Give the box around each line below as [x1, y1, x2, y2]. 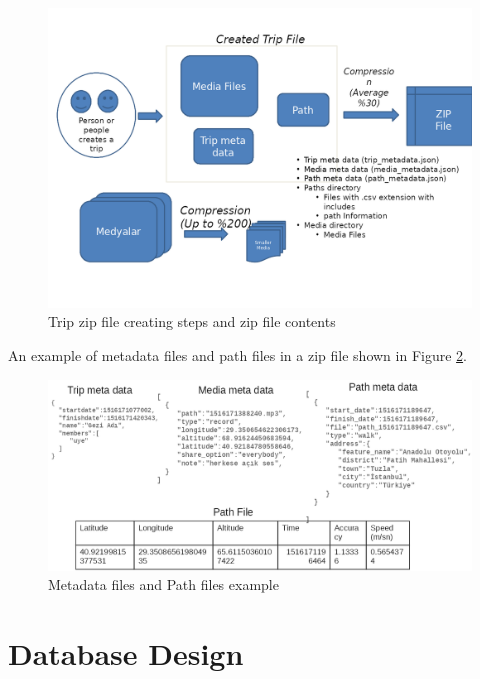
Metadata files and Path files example [48, 574, 279, 595]
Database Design [8, 633, 244, 674]
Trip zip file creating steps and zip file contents [48, 311, 336, 332]
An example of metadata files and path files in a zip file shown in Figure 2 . [8, 344, 467, 365]
